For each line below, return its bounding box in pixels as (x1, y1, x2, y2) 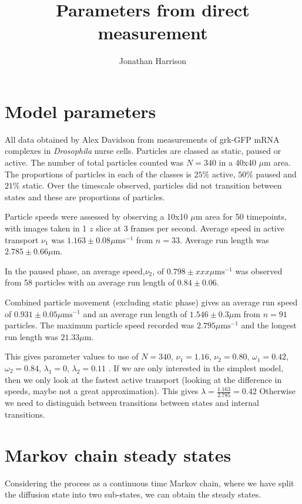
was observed (235, 264, 283, 277)
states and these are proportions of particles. (5, 190, 165, 203)
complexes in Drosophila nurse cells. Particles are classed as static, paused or (5, 145, 281, 157)
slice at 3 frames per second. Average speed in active (96, 222, 284, 234)
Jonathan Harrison (119, 55, 187, 67)
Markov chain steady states (5, 442, 231, 466)
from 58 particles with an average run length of (5, 276, 175, 288)
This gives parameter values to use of (5, 350, 139, 362)
